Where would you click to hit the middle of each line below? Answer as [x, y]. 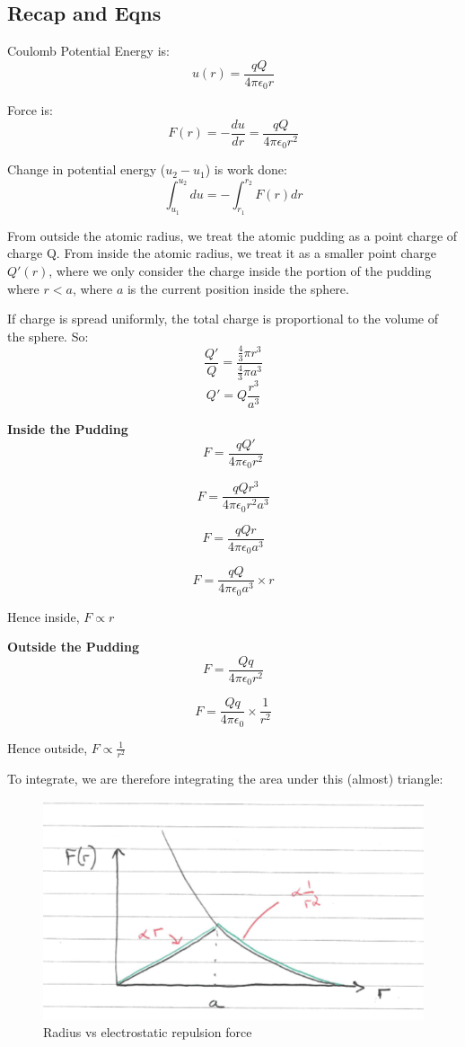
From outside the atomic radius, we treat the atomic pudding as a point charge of [232, 235]
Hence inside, [44, 616]
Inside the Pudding [68, 428]
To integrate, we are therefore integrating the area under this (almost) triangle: [225, 779]
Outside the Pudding [74, 647]
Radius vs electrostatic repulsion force [148, 1032]
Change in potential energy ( [87, 169]
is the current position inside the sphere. [238, 288]
